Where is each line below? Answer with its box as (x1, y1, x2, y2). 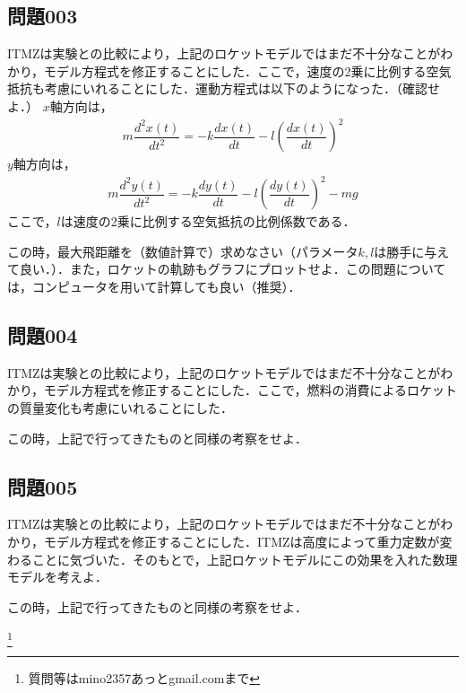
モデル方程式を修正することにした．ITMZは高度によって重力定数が (44, 531, 440, 550)
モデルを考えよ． (7, 567, 108, 586)
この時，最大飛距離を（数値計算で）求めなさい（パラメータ (7, 241, 358, 260)
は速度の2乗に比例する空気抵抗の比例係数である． (60, 212, 356, 231)
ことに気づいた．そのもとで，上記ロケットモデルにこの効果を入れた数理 (31, 549, 458, 568)
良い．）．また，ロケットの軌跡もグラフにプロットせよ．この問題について (19, 259, 446, 278)
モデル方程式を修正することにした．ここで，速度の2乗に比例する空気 (44, 61, 452, 80)
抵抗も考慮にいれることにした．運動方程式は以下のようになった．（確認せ (7, 79, 440, 98)
